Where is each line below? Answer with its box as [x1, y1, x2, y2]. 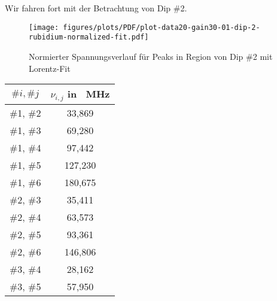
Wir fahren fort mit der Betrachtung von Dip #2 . [5, 2, 187, 14]
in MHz [67, 87, 110, 101]
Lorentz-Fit [29, 62, 71, 74]
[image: [29, 23, 59, 32]
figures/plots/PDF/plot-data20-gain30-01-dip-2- [63, 23, 260, 32]
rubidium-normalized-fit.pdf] [29, 33, 149, 42]
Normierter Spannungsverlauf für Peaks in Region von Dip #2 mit [29, 50, 273, 62]
